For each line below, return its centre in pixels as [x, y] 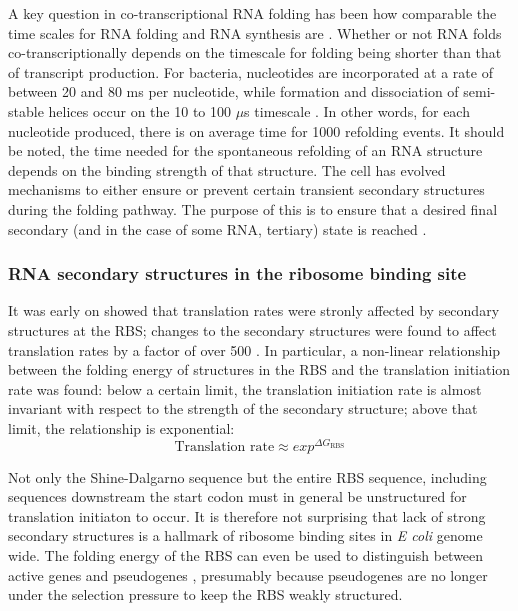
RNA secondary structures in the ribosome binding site [237, 273]
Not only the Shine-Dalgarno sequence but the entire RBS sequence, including [247, 476]
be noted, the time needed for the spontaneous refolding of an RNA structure [245, 150]
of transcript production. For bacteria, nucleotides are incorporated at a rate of [250, 71]
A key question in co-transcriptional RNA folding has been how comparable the [252, 13]
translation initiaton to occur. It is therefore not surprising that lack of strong [247, 515]
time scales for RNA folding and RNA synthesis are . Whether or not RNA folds [255, 32]
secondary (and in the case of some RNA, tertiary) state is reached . [217, 228]
